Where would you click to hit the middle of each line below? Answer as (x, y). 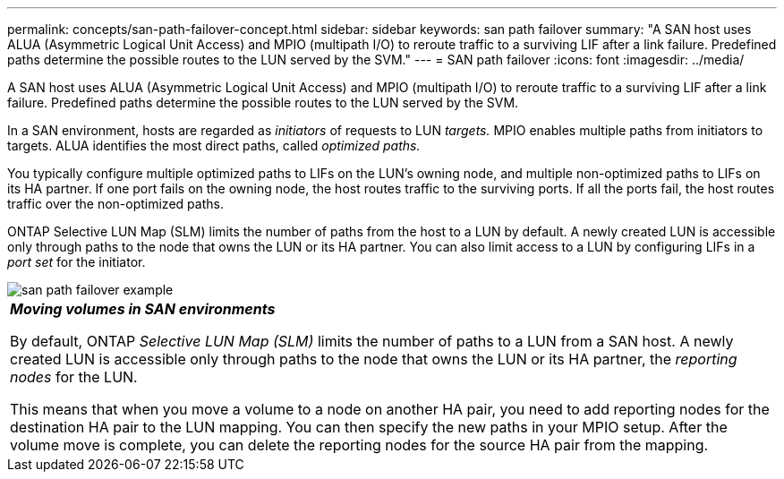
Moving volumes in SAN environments (143, 309)
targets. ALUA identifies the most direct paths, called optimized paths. (214, 145)
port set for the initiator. (77, 262)
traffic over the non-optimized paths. (115, 204)
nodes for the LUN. (74, 377)
